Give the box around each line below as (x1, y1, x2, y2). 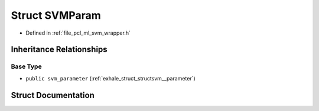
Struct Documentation (11, 90, 95, 100)
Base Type (11, 62, 42, 70)
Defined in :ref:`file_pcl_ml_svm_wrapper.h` (25, 29, 131, 36)
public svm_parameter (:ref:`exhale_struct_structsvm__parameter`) (25, 75, 196, 82)
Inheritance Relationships (11, 45, 108, 55)
